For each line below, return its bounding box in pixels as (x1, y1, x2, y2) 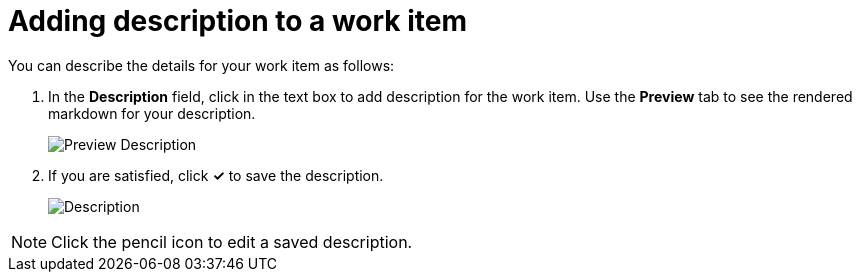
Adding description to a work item (8, 4, 468, 38)
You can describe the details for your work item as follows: (8, 56, 395, 74)
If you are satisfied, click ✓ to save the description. (48, 166, 384, 184)
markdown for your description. (48, 104, 256, 122)
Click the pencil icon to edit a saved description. (51, 231, 413, 252)
